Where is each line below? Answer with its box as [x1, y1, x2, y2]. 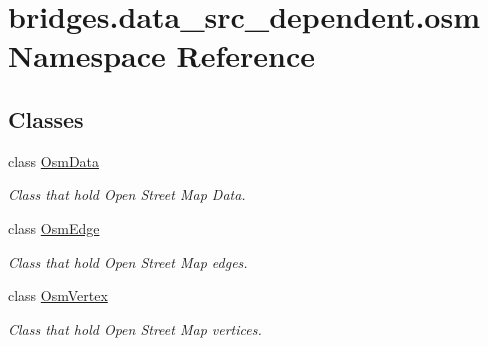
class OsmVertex [8, 285, 108, 306]
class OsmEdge [8, 217, 100, 238]
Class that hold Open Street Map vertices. [8, 318, 262, 339]
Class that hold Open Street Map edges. [8, 251, 248, 272]
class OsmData [8, 150, 100, 171]
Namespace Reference [8, 35, 315, 76]
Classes [8, 103, 84, 134]
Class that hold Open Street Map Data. [8, 184, 246, 205]
